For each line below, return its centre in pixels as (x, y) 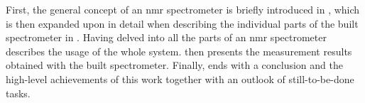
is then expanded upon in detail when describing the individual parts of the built (182, 23)
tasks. (18, 93)
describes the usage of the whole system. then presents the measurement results (179, 51)
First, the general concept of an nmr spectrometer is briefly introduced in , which (183, 9)
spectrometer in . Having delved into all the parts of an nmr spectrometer (166, 37)
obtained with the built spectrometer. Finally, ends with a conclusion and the (174, 65)
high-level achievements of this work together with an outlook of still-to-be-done (180, 78)
